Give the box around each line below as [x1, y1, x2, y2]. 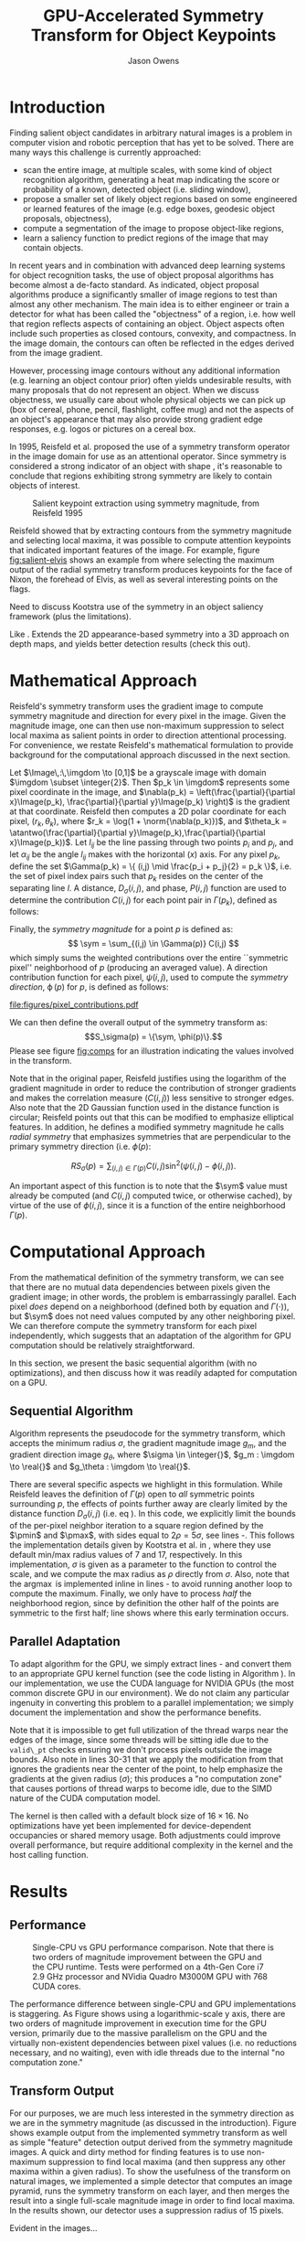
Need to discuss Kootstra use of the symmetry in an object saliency [9, 601, 264, 612]
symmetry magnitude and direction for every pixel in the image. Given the [9, 710, 286, 721]
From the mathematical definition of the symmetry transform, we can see [9, 1271, 285, 1282]
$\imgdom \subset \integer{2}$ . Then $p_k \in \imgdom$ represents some [9, 777, 290, 788]
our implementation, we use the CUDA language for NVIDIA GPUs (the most [9, 1678, 294, 1689]
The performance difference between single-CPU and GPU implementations [9, 1998, 297, 2009]
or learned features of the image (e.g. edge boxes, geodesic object [22, 203, 276, 214]
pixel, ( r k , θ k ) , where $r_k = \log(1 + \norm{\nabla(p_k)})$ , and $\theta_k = [9, 815, 288, 829]
